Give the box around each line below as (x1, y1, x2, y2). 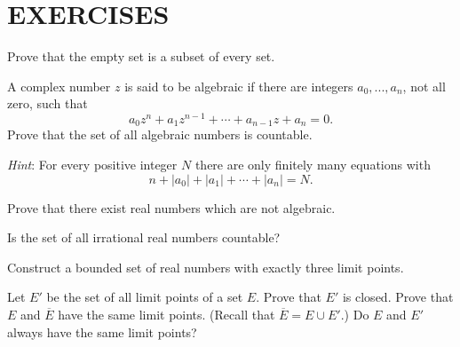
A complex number (7, 76, 111, 95)
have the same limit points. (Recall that (58, 305, 275, 323)
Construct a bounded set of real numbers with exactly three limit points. (7, 257, 404, 276)
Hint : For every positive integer (7, 155, 178, 174)
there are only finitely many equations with (194, 155, 431, 174)
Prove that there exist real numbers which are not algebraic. (7, 198, 336, 217)
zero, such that (7, 94, 88, 113)
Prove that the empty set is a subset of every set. (7, 47, 275, 66)
